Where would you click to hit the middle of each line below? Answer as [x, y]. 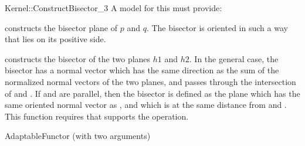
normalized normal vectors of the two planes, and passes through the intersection [150, 81]
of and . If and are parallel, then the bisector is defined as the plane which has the [152, 93]
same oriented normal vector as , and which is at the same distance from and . [146, 105]
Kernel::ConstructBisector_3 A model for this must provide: [113, 8]
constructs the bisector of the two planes [78, 58]
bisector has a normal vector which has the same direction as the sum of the [142, 70]
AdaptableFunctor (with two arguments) [78, 136]
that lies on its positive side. [55, 39]
